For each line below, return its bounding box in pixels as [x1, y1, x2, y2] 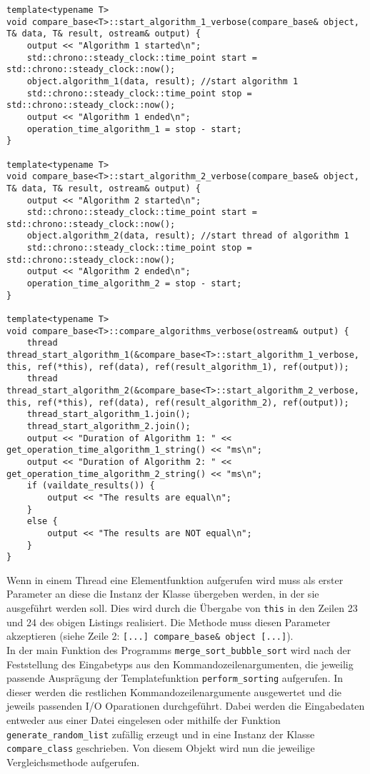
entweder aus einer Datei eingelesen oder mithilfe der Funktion [6, 713, 281, 728]
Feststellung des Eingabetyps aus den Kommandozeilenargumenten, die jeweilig [6, 656, 354, 671]
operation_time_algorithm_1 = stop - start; [26, 124, 242, 134]
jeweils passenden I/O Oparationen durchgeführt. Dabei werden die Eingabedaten [6, 698, 365, 713]
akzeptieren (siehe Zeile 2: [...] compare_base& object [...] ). [6, 628, 294, 643]
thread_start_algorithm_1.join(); [26, 409, 191, 420]
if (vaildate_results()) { [26, 481, 155, 491]
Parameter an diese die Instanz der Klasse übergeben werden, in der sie [6, 586, 319, 601]
